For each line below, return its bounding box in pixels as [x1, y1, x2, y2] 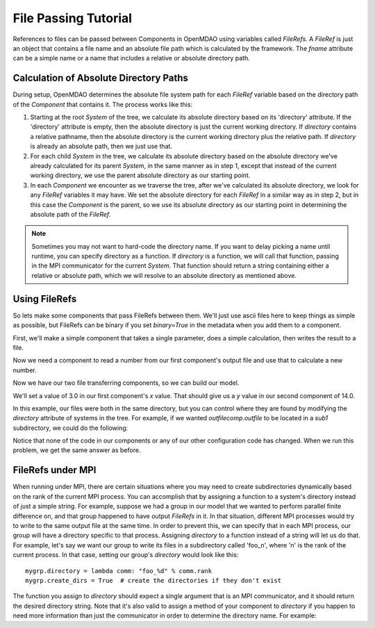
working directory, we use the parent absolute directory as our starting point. [30, 171, 251, 180]
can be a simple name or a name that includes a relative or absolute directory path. [12, 54, 250, 63]
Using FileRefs [12, 292, 77, 305]
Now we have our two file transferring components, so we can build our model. [12, 379, 240, 387]
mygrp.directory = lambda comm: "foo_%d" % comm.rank [25, 567, 212, 575]
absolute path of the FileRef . [30, 210, 111, 218]
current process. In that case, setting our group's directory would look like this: [12, 551, 239, 559]
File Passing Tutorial [12, 10, 132, 26]
